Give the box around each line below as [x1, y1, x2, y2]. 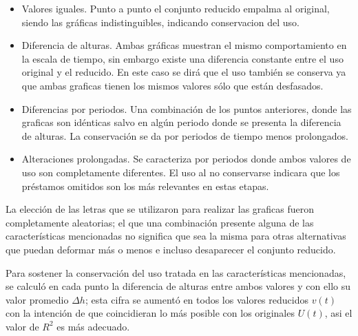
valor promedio [6, 292, 69, 306]
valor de [6, 319, 39, 333]
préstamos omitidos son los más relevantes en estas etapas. [21, 178, 269, 193]
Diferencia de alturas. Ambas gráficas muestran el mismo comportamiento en [21, 38, 347, 52]
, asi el [324, 306, 352, 320]
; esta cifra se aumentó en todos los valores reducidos [85, 292, 308, 306]
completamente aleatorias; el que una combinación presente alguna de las [6, 215, 314, 229]
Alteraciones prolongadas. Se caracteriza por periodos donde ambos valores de [21, 151, 351, 166]
